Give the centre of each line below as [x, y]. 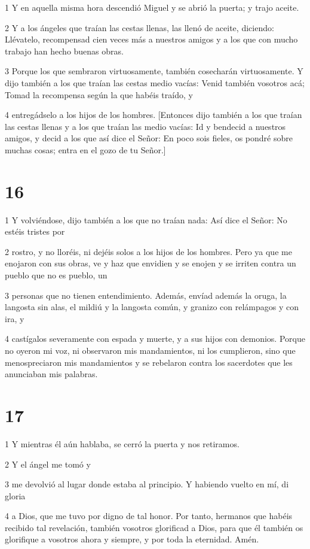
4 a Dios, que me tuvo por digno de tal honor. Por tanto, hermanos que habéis [149, 516]
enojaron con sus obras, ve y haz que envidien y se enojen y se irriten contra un [151, 263]
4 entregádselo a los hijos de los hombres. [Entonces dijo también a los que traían [154, 115]
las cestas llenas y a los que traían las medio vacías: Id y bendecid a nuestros [145, 126]
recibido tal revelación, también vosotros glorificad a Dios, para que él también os [154, 527]
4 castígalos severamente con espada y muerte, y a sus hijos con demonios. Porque [155, 339]
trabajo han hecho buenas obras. [64, 51]
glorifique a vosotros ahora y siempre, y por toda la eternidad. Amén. [132, 539]
